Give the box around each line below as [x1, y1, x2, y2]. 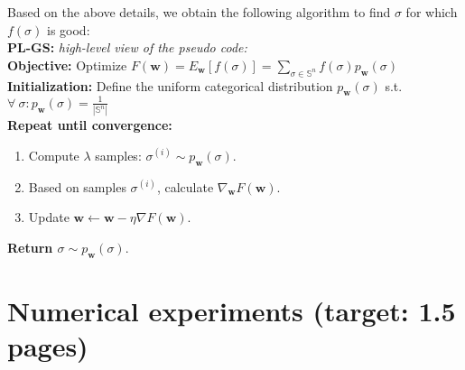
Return [7, 237, 53, 256]
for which [405, 3, 458, 21]
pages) [7, 327, 88, 364]
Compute [28, 145, 79, 164]
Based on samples [28, 177, 126, 196]
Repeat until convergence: [7, 116, 172, 134]
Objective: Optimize [7, 55, 127, 74]
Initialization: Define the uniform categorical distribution [7, 76, 333, 95]
